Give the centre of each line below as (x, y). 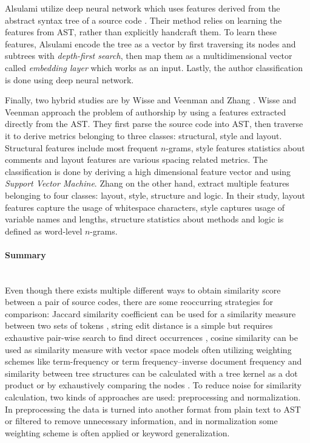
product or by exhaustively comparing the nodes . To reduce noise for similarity (153, 385)
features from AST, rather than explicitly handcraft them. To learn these (141, 32)
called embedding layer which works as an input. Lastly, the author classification (154, 67)
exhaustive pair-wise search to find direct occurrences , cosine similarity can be (151, 338)
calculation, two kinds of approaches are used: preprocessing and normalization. (153, 397)
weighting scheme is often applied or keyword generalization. (117, 432)
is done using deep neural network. (69, 79)
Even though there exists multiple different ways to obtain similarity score (143, 290)
